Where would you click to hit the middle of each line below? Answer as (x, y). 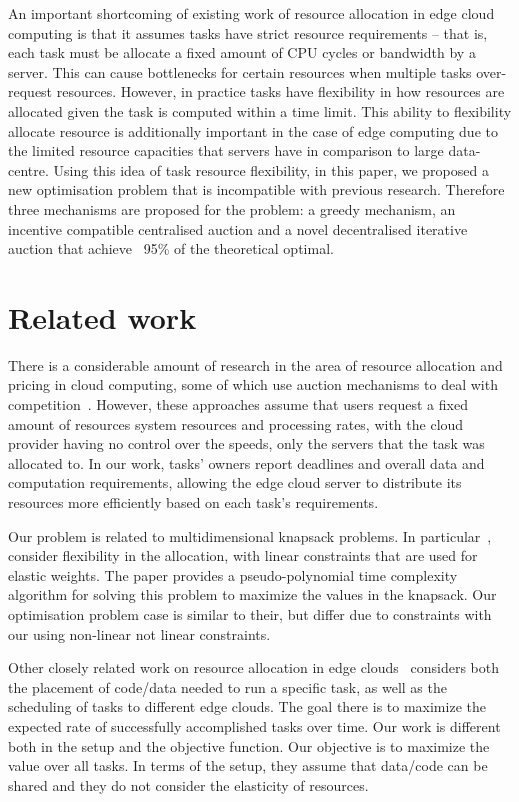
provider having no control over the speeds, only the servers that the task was (246, 443)
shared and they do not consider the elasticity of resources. (188, 784)
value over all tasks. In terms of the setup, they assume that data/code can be (248, 765)
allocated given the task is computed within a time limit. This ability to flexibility (260, 110)
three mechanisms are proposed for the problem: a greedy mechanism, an (232, 208)
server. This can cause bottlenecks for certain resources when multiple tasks (240, 71)
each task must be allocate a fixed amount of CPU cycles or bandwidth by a (242, 52)
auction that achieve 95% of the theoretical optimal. (171, 248)
